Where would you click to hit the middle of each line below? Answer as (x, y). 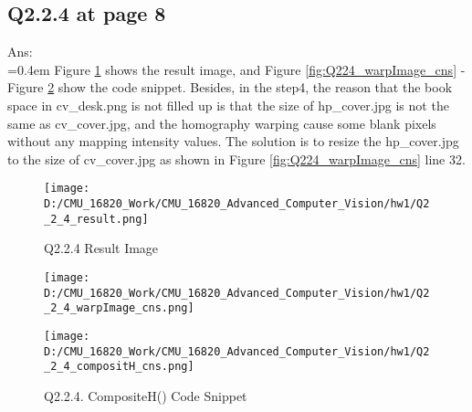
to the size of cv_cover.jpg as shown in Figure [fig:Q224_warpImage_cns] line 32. (236, 158)
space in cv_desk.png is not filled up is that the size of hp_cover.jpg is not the (228, 105)
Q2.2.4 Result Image (101, 248)
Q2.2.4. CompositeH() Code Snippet (146, 395)
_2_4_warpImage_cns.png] (119, 308)
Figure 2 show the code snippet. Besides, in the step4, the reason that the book (230, 87)
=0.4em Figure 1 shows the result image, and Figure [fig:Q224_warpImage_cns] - (236, 69)
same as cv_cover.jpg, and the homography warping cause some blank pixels (222, 123)
